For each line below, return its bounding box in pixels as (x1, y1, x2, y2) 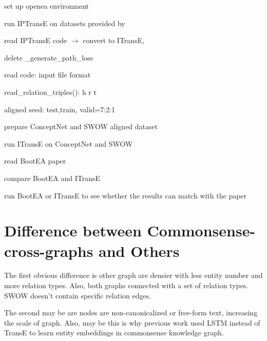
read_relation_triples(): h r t (4, 86, 97, 97)
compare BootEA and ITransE (4, 172, 101, 183)
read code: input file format (4, 69, 91, 80)
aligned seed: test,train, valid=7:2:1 (4, 104, 116, 114)
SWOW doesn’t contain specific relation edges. (4, 290, 151, 300)
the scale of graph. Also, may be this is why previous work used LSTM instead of (4, 317, 260, 328)
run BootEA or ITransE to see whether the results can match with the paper (4, 190, 247, 200)
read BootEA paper (4, 155, 66, 166)
